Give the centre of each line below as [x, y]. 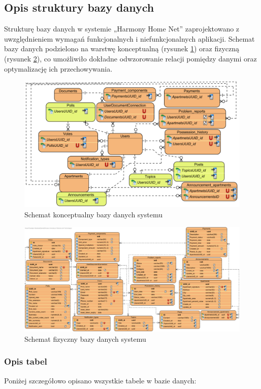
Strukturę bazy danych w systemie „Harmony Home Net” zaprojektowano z [122, 29]
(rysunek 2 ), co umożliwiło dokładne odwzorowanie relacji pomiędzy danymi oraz [130, 58]
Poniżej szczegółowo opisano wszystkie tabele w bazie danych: [100, 380]
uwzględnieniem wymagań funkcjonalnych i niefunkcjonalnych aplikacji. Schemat [129, 38]
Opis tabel [26, 361]
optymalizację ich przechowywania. [58, 68]
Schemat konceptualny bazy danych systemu [93, 215]
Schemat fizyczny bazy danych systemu [85, 338]
